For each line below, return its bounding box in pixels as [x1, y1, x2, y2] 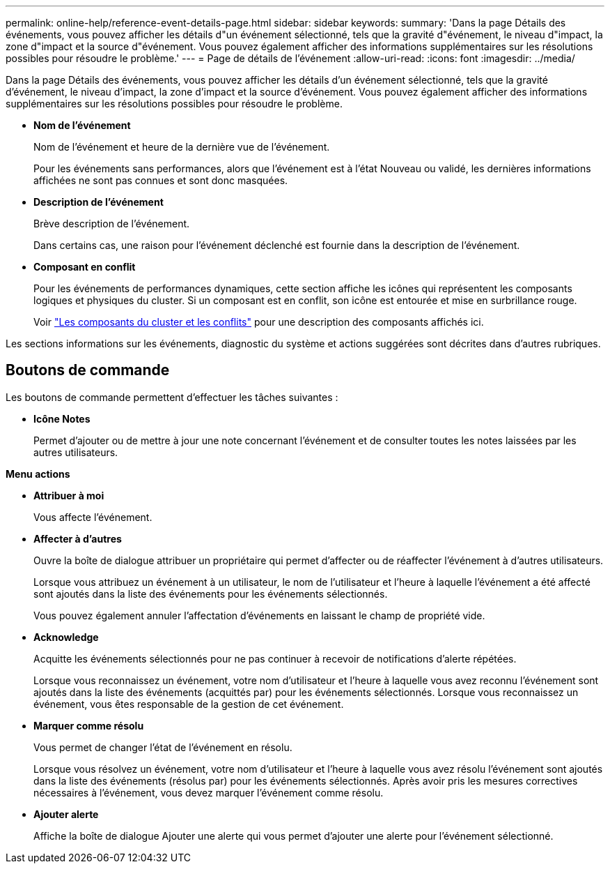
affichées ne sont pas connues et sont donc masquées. [33, 174, 288, 186]
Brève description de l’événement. [33, 218, 190, 229]
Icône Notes [33, 412, 91, 425]
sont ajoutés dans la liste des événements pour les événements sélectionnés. [33, 587, 388, 600]
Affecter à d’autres [33, 532, 122, 545]
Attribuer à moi [33, 489, 104, 501]
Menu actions [6, 467, 70, 480]
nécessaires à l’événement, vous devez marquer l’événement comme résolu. [33, 786, 384, 799]
